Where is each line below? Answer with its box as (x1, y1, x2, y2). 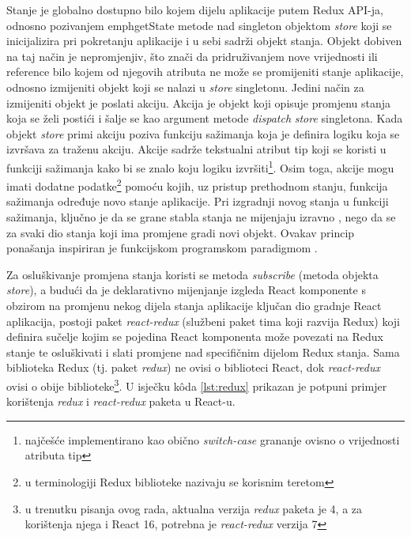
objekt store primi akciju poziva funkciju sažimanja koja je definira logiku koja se (6, 125, 400, 142)
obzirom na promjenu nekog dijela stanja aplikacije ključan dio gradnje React (6, 297, 382, 313)
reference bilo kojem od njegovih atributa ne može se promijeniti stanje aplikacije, (6, 63, 404, 80)
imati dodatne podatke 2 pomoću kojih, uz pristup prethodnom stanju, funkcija (6, 176, 388, 194)
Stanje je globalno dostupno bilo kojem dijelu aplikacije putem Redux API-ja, (6, 2, 383, 17)
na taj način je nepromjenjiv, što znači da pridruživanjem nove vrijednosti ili (6, 47, 378, 64)
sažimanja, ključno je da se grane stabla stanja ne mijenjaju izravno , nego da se (6, 209, 396, 225)
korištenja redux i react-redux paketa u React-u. (6, 393, 236, 410)
